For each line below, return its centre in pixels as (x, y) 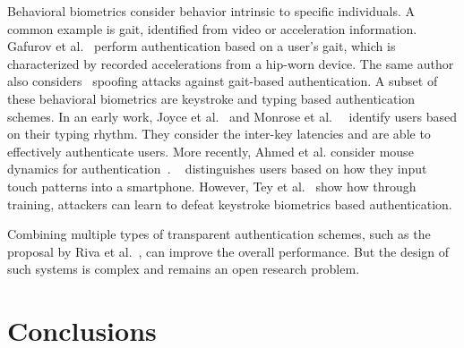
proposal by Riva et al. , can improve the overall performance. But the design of (228, 251)
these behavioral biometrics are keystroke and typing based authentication (211, 98)
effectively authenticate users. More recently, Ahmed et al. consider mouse (211, 151)
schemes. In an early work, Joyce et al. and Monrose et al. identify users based (232, 116)
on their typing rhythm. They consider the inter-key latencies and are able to (219, 134)
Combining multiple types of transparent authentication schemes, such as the (219, 234)
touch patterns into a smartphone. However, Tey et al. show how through (212, 186)
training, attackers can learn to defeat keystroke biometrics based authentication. (230, 204)
